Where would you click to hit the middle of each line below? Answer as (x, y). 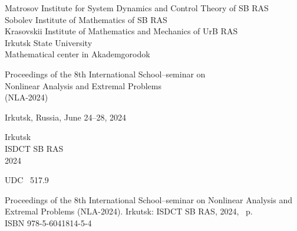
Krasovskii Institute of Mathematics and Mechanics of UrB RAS (121, 31)
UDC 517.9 (27, 180)
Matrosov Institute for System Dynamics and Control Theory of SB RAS (137, 8)
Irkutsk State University (49, 42)
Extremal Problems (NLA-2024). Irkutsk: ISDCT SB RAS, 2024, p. (129, 211)
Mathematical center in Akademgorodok (77, 54)
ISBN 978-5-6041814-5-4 (48, 222)
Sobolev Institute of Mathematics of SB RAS (86, 19)
